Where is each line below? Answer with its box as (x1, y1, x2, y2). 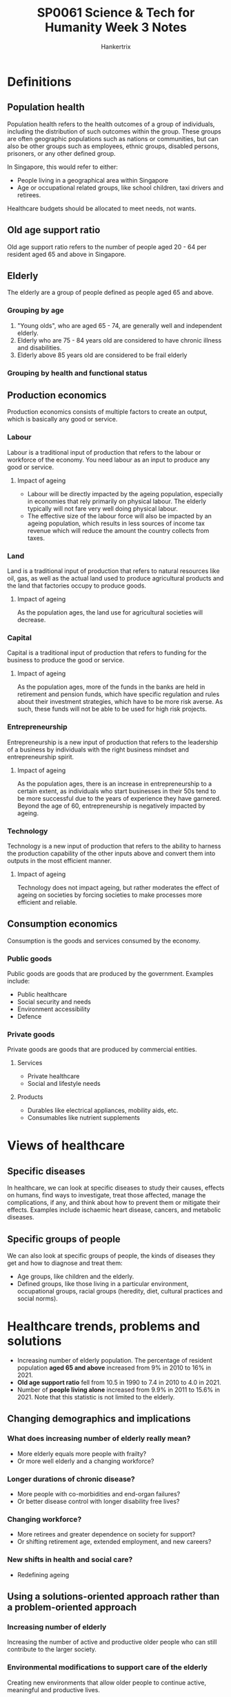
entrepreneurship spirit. (7, 752, 74, 761)
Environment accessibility (17, 1005, 91, 1013)
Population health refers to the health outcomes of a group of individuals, (7, 120, 215, 128)
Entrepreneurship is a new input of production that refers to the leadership (7, 738, 219, 746)
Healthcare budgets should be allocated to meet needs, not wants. (7, 204, 197, 212)
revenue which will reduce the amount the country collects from (27, 526, 210, 534)
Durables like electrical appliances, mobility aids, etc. (27, 1106, 179, 1115)
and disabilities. (17, 343, 62, 352)
